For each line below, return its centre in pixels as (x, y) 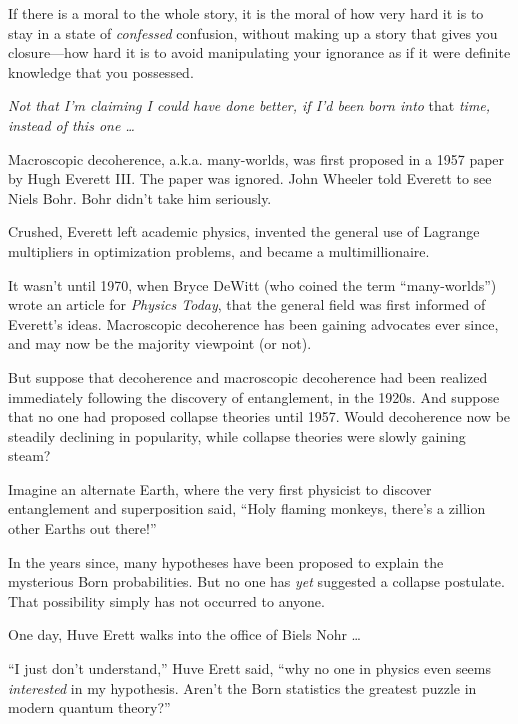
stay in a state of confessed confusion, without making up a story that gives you (253, 32)
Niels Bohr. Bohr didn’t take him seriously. (140, 197)
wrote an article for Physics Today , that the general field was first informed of (247, 304)
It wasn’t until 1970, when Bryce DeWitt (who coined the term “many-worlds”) (252, 284)
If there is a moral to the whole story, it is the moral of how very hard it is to (246, 13)
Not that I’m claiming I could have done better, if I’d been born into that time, (249, 105)
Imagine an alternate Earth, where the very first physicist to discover (220, 488)
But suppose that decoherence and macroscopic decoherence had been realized (248, 376)
